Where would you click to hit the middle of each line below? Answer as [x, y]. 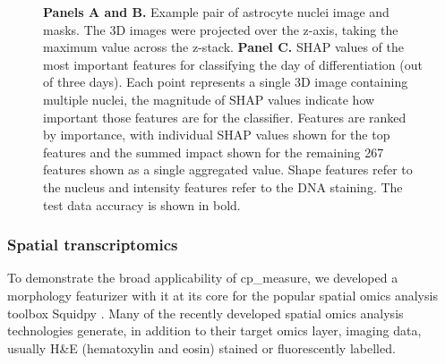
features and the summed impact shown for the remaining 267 [214, 152]
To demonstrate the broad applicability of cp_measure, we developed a [203, 278]
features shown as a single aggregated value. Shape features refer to [228, 169]
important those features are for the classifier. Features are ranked [225, 117]
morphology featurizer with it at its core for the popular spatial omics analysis [222, 295]
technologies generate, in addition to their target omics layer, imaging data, [214, 330]
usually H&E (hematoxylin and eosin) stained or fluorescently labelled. [201, 347]
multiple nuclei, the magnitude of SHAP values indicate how [209, 99]
